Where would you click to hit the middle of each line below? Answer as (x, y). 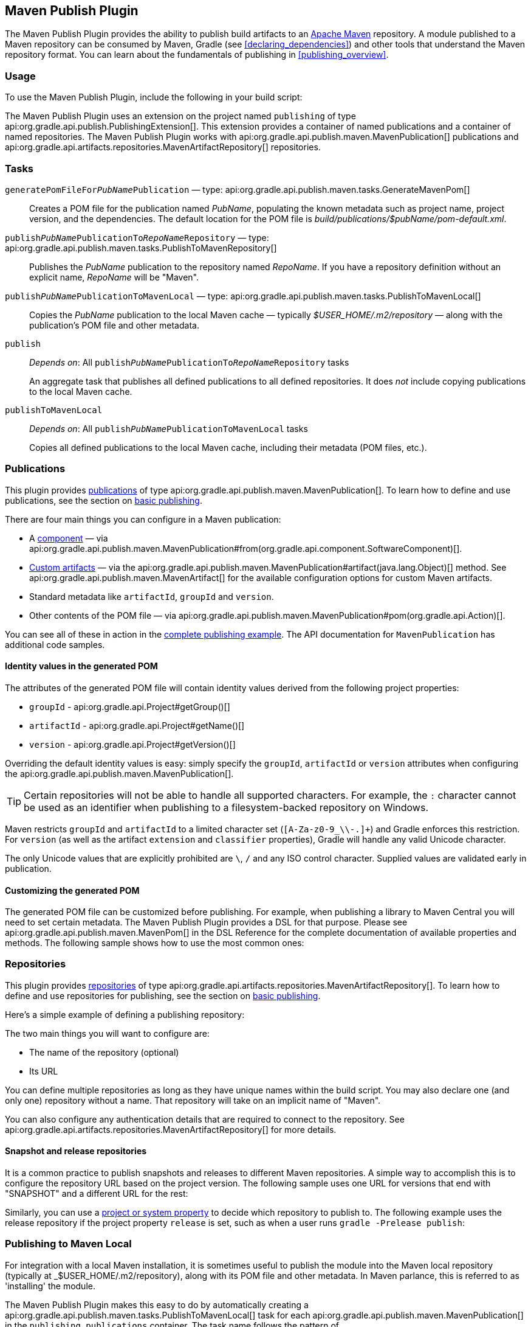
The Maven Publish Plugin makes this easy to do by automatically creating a (157, 1304)
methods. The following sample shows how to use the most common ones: (155, 943)
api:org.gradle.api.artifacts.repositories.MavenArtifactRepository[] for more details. (171, 1129)
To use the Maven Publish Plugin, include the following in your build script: (154, 97)
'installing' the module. (50, 1286)
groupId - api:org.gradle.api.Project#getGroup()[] (130, 706)
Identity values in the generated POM (81, 666)
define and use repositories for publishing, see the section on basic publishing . (163, 995)
